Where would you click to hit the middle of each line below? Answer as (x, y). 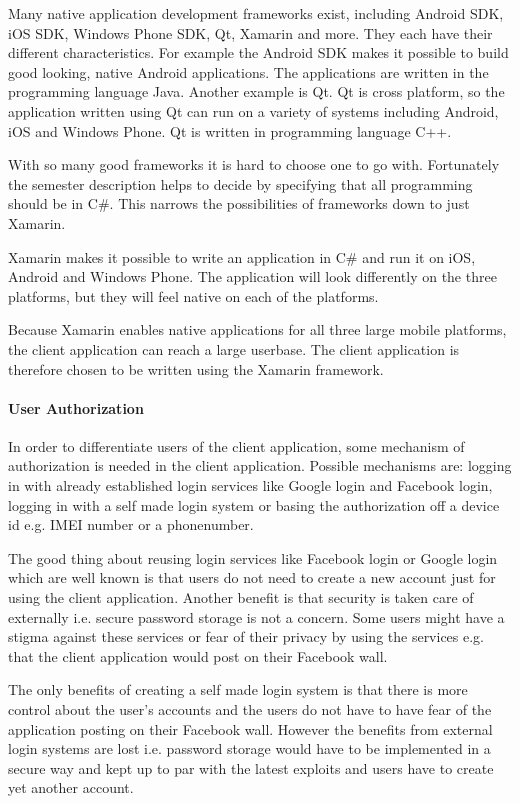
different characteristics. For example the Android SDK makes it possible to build (258, 52)
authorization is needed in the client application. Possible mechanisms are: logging (260, 465)
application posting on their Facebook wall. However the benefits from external (250, 728)
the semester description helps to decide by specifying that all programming (240, 183)
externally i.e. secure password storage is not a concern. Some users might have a (256, 616)
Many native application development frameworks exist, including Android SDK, (256, 13)
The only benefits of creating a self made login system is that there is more (238, 689)
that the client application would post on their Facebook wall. (198, 655)
